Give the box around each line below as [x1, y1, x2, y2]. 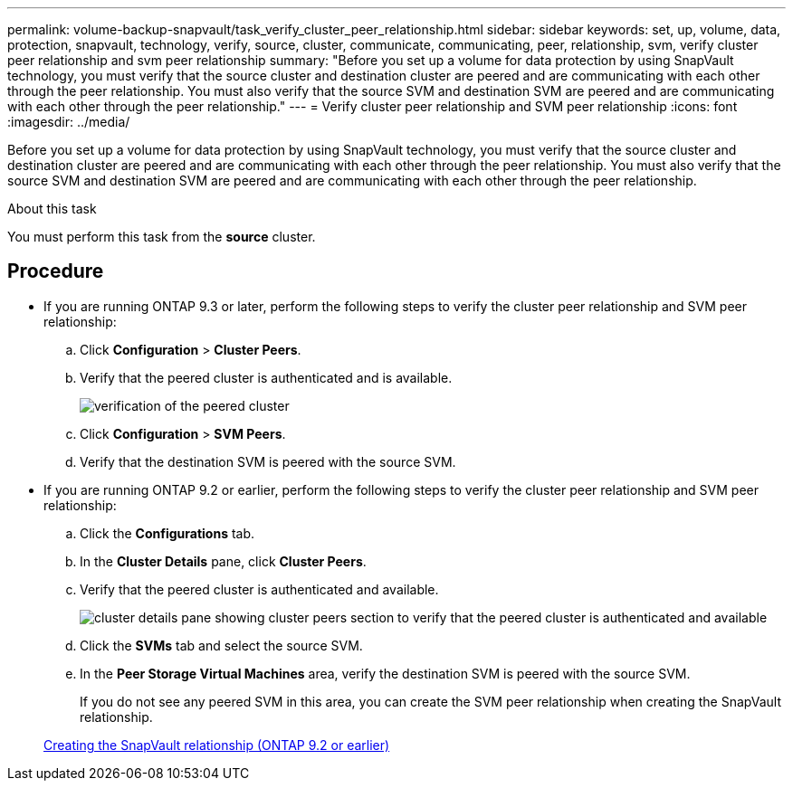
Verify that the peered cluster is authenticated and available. [80, 581, 439, 597]
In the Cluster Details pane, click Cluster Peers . [80, 553, 367, 569]
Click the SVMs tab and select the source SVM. [80, 637, 363, 653]
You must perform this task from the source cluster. [7, 229, 316, 244]
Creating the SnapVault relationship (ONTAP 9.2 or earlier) [43, 736, 390, 753]
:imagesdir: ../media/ [7, 114, 130, 129]
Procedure [7, 260, 104, 283]
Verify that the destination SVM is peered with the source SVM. [80, 453, 456, 470]
